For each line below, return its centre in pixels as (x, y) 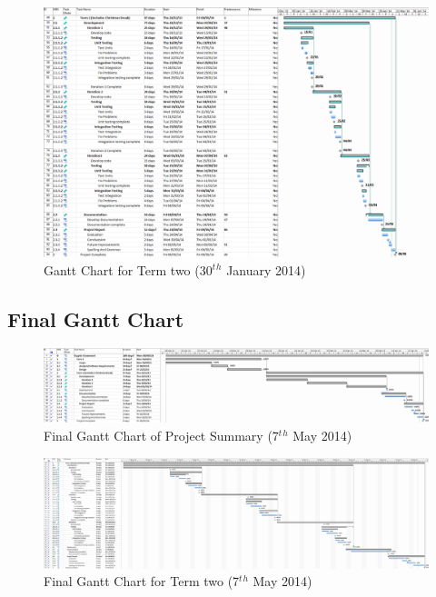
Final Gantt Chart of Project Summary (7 (161, 435)
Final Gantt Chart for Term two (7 (142, 581)
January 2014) (266, 269)
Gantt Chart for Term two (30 (128, 269)
